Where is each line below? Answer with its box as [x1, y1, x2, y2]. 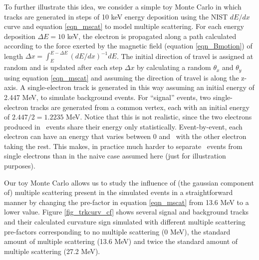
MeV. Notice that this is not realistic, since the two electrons [66, 111, 252, 122]
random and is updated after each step [4, 62, 123, 72]
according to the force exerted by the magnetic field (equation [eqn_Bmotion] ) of [4, 40, 253, 51]
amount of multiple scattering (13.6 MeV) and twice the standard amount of [4, 236, 238, 246]
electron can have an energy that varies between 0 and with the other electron [4, 131, 247, 141]
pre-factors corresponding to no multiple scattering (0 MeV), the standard [4, 226, 231, 236]
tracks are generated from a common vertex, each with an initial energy [30, 101, 250, 112]
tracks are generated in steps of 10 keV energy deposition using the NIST [4, 11, 228, 21]
